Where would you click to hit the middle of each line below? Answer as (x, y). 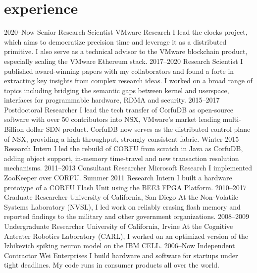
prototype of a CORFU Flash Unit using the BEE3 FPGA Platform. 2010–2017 (125, 187)
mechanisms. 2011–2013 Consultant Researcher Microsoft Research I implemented (128, 168)
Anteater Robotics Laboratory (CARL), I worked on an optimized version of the (126, 236)
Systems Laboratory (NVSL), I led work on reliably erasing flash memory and (122, 206)
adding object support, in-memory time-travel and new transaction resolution (122, 158)
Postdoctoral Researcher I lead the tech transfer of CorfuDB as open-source (119, 109)
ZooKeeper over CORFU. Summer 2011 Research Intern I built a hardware (118, 178)
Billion (14, 129)
